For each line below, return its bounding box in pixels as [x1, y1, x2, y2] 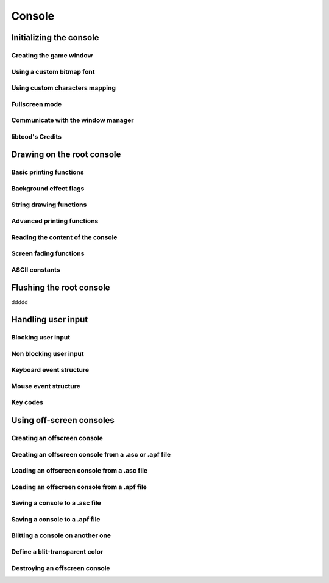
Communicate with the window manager [11, 116, 134, 125]
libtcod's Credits [11, 132, 62, 140]
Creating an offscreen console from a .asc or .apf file [11, 450, 171, 458]
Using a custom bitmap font [11, 67, 95, 76]
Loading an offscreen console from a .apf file [11, 482, 147, 491]
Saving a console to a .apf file [11, 515, 101, 523]
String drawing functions [11, 200, 87, 209]
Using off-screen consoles [11, 415, 115, 425]
